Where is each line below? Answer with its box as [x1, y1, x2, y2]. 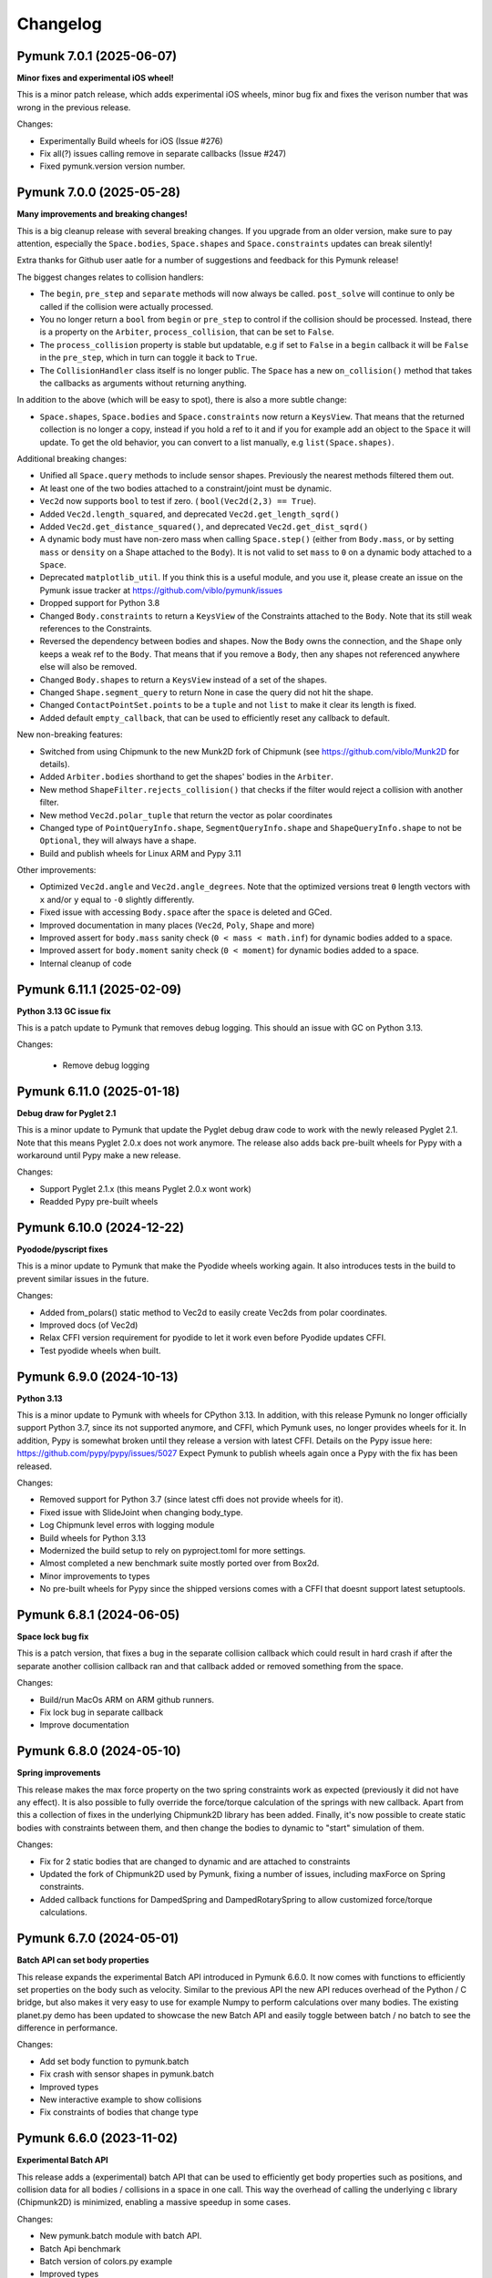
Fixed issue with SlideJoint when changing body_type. [39, 1506, 243, 1517]
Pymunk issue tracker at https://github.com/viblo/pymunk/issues [39, 584, 282, 596]
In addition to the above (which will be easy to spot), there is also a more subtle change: [16, 395, 347, 405]
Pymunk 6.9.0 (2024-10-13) [16, 1369, 179, 1384]
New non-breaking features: [16, 729, 123, 740]
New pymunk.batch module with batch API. [39, 2231, 202, 2242]
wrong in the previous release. [16, 101, 131, 113]
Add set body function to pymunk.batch [39, 2056, 190, 2067]
